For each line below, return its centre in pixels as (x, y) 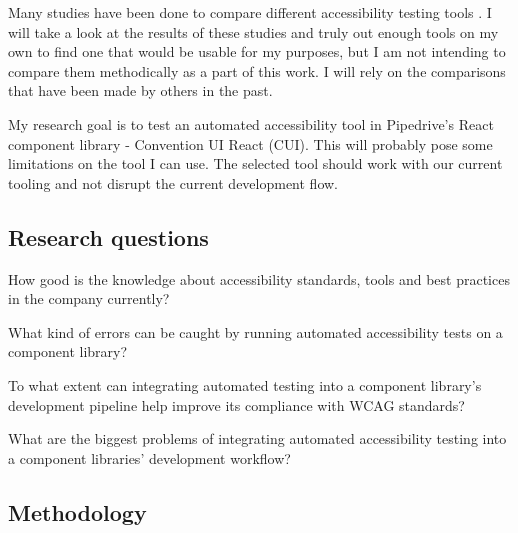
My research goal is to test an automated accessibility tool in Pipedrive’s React (251, 123)
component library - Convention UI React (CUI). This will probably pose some (250, 143)
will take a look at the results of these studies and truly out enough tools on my (253, 31)
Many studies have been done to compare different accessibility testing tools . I (250, 12)
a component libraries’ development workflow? (149, 457)
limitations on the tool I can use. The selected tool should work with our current (255, 163)
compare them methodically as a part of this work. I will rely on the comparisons (257, 70)
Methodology (77, 511)
